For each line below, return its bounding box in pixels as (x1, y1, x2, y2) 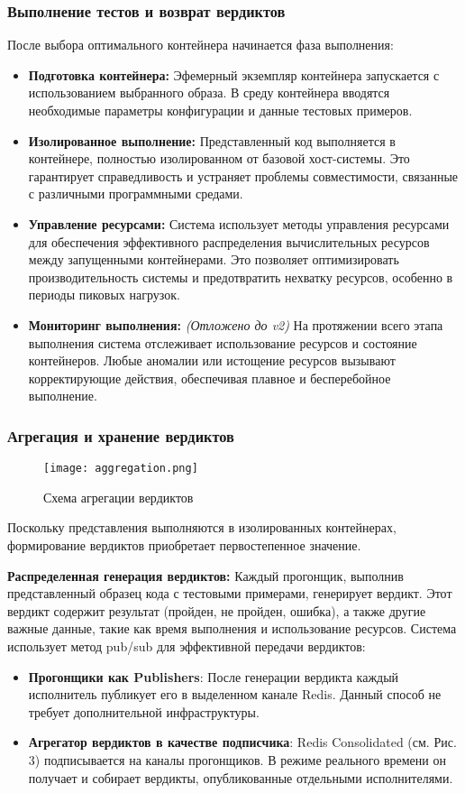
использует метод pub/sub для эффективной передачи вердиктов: (7, 636, 366, 655)
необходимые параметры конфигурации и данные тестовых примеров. (28, 101, 413, 119)
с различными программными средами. (28, 184, 243, 203)
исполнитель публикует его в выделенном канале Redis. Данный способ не (28, 685, 442, 704)
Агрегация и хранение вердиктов (7, 424, 234, 447)
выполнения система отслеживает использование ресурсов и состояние (28, 333, 417, 352)
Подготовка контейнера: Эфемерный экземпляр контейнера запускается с (28, 65, 440, 84)
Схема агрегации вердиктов (43, 487, 194, 506)
